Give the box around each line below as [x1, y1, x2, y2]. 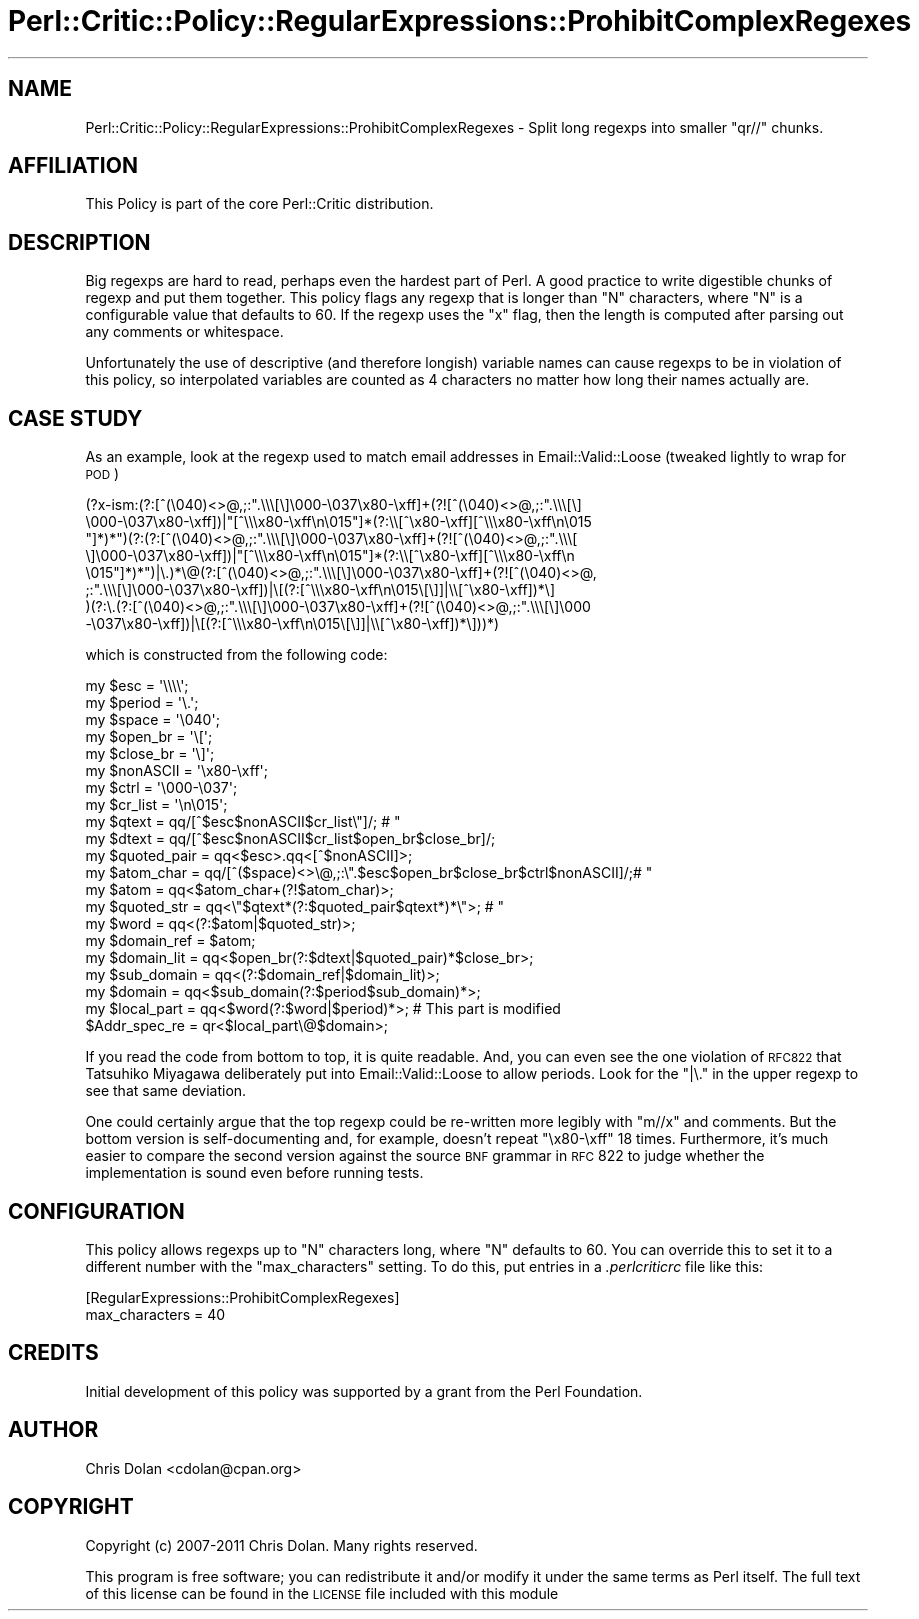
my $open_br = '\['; [85, 728, 213, 746]
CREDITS [8, 1340, 99, 1366]
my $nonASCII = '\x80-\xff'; [85, 762, 269, 780]
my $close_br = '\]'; [85, 745, 215, 763]
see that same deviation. [85, 1082, 247, 1100]
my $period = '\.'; [85, 694, 199, 712]
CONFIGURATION [8, 1198, 185, 1224]
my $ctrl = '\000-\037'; [85, 779, 238, 797]
